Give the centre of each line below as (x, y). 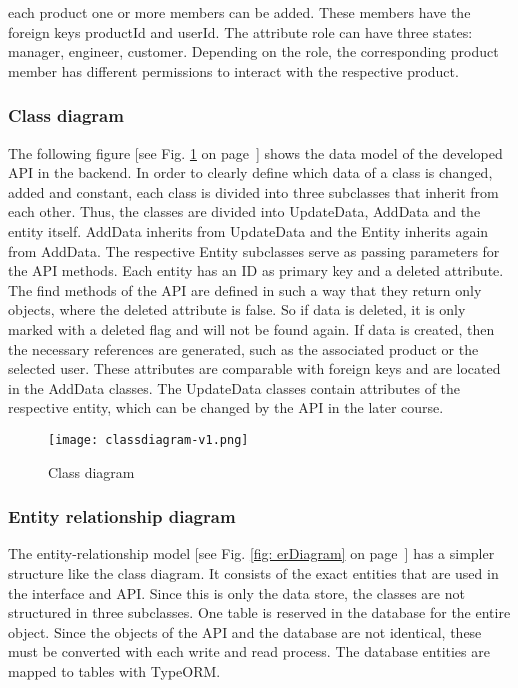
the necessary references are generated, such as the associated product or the (243, 348)
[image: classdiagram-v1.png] (148, 439)
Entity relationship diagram (122, 516)
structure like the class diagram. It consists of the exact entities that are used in (253, 572)
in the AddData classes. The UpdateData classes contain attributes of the (234, 387)
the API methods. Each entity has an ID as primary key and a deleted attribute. (256, 270)
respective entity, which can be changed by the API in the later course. (226, 407)
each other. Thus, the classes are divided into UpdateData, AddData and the (244, 211)
